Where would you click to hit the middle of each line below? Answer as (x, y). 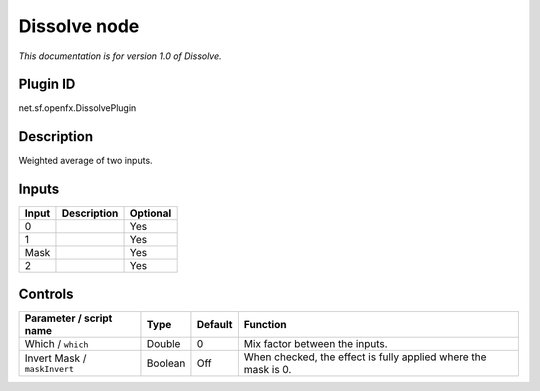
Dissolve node (79, 26)
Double (163, 343)
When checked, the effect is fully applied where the (365, 357)
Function (265, 324)
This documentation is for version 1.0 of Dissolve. (120, 56)
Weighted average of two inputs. (86, 161)
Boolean (166, 363)
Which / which (56, 343)
